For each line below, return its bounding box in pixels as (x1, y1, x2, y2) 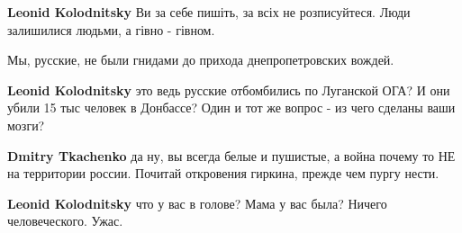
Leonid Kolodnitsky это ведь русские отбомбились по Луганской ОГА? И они (7, 80, 450, 99)
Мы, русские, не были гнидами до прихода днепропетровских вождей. (7, 50, 394, 69)
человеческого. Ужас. (7, 211, 123, 230)
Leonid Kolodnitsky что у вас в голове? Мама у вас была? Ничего (7, 193, 387, 212)
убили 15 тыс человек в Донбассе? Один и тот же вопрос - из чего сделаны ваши (7, 98, 456, 117)
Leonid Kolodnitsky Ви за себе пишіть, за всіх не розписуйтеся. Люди (7, 3, 411, 21)
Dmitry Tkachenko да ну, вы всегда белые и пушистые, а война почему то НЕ (7, 146, 456, 165)
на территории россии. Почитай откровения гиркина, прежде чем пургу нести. (7, 164, 439, 183)
